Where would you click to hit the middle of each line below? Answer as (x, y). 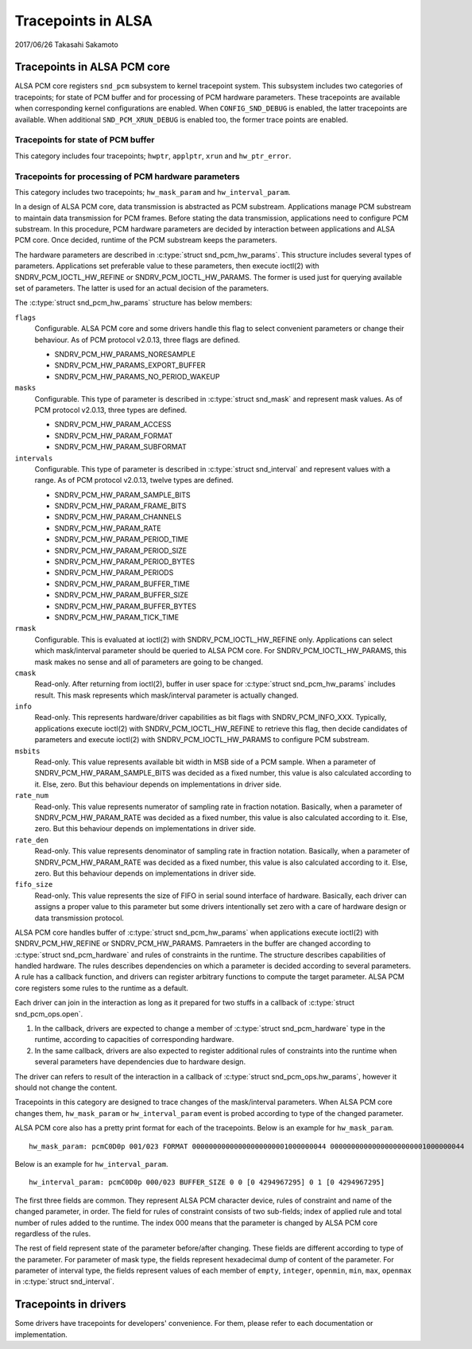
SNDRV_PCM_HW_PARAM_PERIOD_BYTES (124, 562)
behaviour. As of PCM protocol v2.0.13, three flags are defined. (137, 340)
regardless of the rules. (53, 1234)
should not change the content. (66, 1087)
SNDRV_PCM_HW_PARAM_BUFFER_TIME (122, 584)
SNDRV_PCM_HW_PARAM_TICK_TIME (116, 617)
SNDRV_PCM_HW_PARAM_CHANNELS (118, 517)
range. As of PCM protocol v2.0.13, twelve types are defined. (134, 480)
